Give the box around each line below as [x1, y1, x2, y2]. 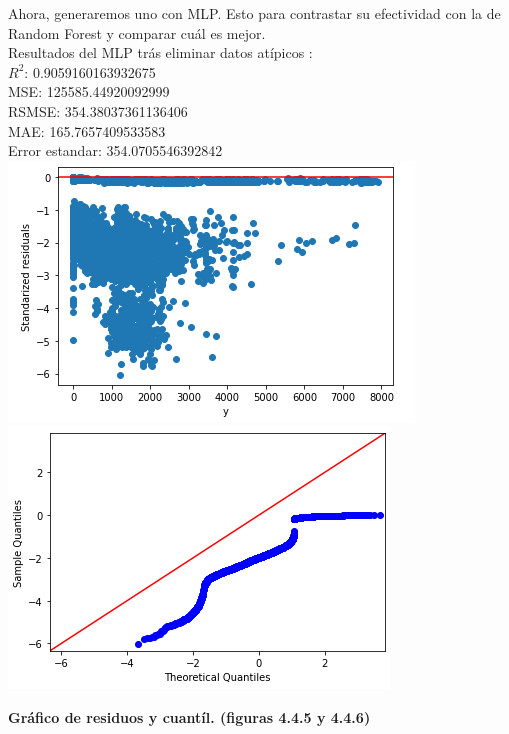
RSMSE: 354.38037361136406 [8, 100, 188, 121]
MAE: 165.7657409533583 [8, 120, 166, 141]
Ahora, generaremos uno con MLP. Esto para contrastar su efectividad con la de [8, 3, 501, 23]
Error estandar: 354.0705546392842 [8, 140, 223, 161]
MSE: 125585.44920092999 [8, 81, 170, 102]
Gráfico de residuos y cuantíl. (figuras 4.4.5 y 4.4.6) [8, 706, 371, 727]
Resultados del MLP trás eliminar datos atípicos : [8, 42, 313, 63]
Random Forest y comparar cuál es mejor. [8, 22, 266, 43]
